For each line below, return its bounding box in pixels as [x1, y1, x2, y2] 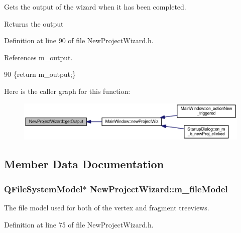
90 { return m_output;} [4, 69, 76, 79]
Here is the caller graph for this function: [4, 85, 131, 96]
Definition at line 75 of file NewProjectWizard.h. [4, 219, 154, 229]
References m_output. [4, 52, 73, 62]
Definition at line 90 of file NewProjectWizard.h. [4, 35, 154, 46]
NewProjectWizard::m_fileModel [90, 182, 228, 195]
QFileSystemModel [4, 182, 83, 195]
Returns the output [4, 18, 64, 29]
